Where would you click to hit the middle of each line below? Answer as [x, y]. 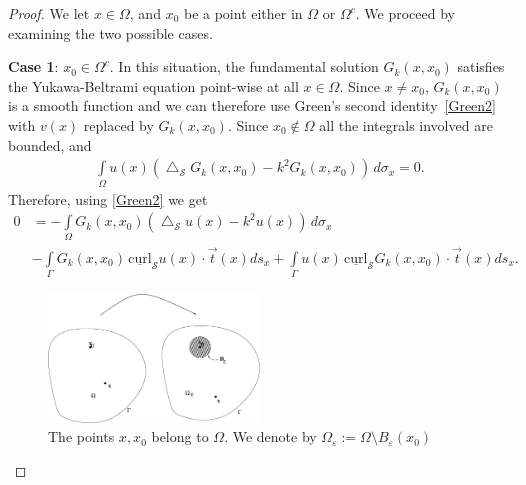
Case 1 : [33, 66]
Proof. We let [49, 13]
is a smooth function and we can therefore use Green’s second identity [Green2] [252, 105]
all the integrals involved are [406, 124]
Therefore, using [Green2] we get [108, 198]
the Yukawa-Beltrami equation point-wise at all [153, 85]
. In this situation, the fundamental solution [244, 66]
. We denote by [270, 436]
